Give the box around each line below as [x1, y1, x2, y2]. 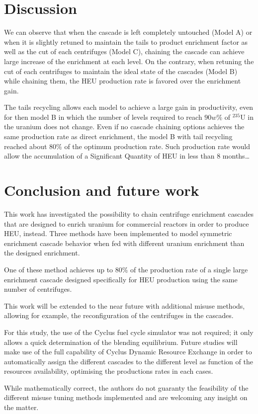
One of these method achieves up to [4, 264, 113, 274]
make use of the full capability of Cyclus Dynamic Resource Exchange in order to [4, 346, 252, 357]
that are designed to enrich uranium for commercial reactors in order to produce [4, 218, 249, 229]
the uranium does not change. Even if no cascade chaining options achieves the [4, 121, 245, 132]
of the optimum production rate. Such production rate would [64, 141, 250, 151]
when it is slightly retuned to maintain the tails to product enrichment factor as [4, 36, 248, 47]
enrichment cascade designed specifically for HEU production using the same [4, 274, 238, 284]
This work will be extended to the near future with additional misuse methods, [4, 300, 245, 311]
